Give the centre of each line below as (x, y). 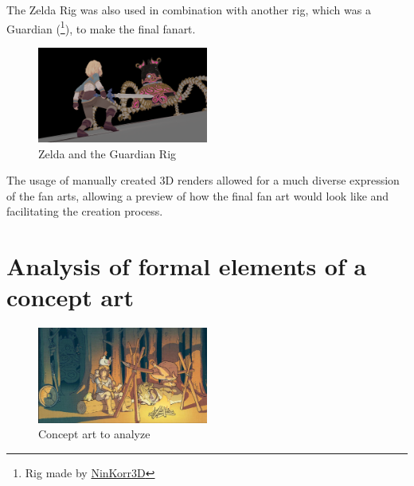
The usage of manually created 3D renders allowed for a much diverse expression (203, 180)
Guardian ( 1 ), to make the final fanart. (101, 27)
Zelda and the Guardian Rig (107, 153)
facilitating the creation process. (85, 211)
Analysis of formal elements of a (187, 266)
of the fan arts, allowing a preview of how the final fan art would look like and (198, 195)
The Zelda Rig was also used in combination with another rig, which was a (189, 10)
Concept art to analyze (94, 434)
